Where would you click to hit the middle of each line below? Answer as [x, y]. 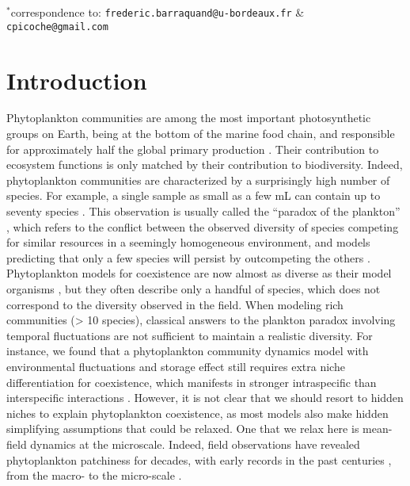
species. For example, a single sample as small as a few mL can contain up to [194, 195]
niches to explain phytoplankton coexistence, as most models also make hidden [197, 413]
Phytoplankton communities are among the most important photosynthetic [189, 118]
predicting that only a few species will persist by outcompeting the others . [188, 257]
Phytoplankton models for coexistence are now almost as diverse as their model [199, 273]
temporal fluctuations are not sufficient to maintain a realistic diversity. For [190, 335]
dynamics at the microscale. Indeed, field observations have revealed [195, 444]
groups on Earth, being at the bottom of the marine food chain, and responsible [201, 134]
